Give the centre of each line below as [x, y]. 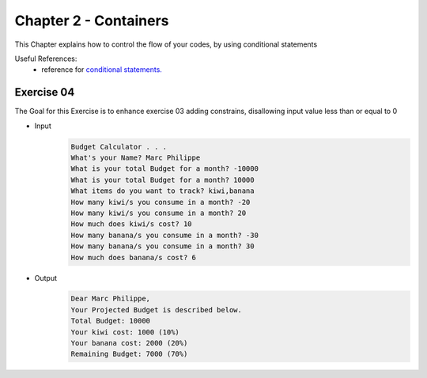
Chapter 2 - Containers [92, 21]
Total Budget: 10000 [110, 321]
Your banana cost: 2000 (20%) [129, 343]
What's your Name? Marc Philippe [136, 158]
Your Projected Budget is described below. [157, 310]
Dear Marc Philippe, [110, 299]
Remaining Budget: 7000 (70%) [129, 354]
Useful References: [46, 59]
